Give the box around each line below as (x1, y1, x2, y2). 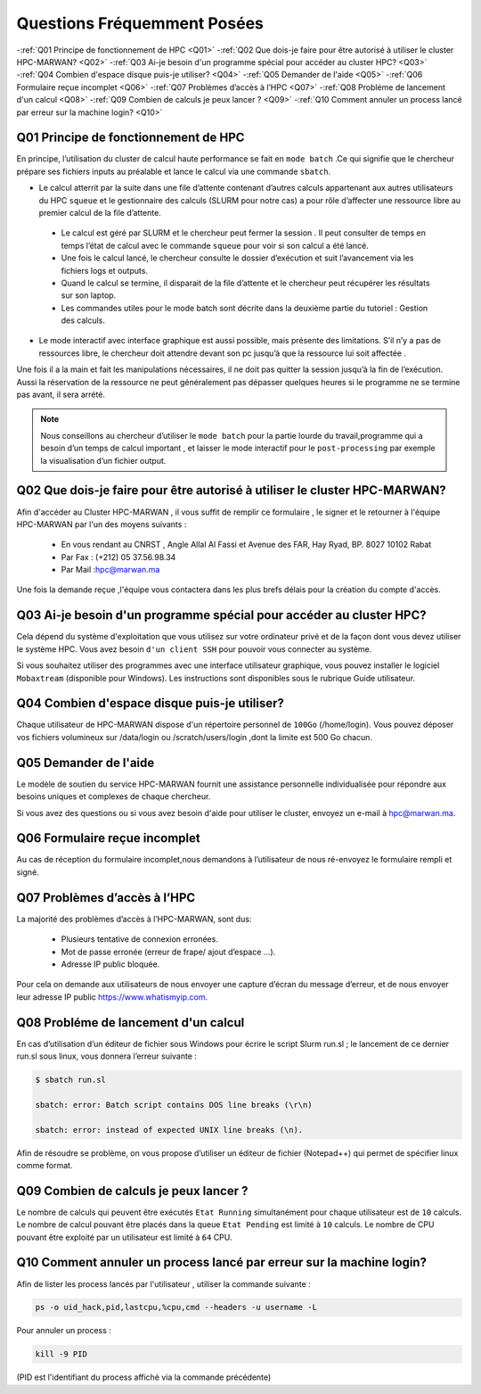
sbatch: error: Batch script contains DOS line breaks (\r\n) (35, 1100, 313, 1109)
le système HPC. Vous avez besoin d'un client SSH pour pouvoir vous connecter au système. (16, 643, 372, 655)
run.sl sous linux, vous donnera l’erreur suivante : (16, 1051, 198, 1061)
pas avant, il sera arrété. (16, 389, 106, 400)
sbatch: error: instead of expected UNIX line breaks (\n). (35, 1125, 304, 1134)
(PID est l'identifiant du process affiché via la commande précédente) (16, 1372, 272, 1382)
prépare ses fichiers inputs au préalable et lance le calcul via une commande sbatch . (16, 166, 331, 177)
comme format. (16, 1159, 73, 1170)
